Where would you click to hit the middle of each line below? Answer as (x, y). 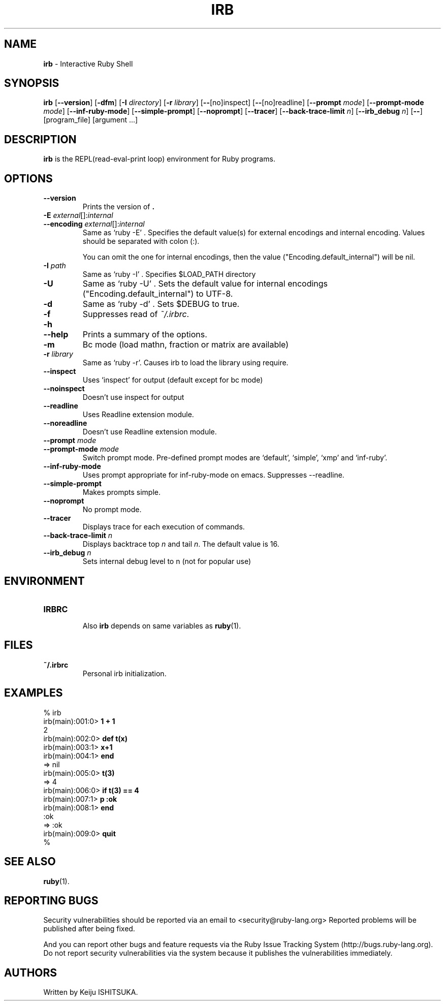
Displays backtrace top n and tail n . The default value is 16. (181, 544)
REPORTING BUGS (51, 900)
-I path (55, 266)
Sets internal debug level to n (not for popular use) (167, 561)
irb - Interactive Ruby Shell (88, 64)
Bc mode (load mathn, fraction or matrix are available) (186, 345)
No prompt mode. (112, 510)
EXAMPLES (34, 693)
